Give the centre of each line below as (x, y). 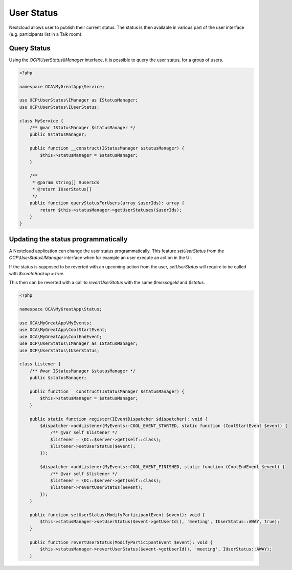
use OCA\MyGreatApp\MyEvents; (56, 323)
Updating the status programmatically (68, 239)
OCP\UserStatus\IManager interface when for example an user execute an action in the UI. (101, 258)
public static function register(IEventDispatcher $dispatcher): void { (119, 419)
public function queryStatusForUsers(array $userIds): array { (107, 203)
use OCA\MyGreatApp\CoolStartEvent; (63, 330)
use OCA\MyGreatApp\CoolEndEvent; (61, 336)
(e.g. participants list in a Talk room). (46, 34)
